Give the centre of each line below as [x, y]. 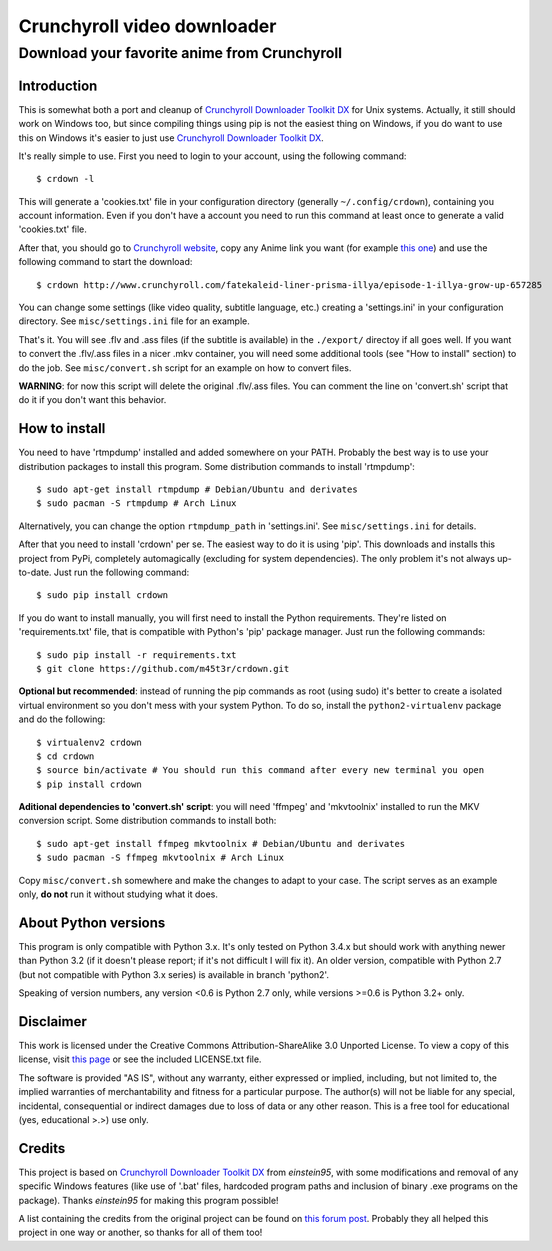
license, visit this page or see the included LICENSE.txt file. [140, 1059]
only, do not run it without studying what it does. [118, 894]
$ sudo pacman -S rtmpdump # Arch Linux [136, 503]
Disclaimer [52, 1021]
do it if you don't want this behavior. [92, 400]
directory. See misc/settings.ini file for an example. [134, 321]
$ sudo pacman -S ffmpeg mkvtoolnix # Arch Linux [160, 858]
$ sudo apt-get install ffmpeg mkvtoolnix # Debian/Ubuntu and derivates [221, 843]
